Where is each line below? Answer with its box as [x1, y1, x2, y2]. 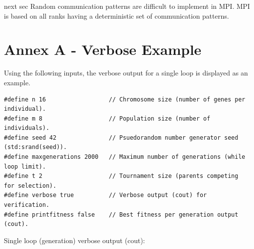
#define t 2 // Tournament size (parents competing [4, 173, 238, 180]
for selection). [4, 182, 57, 189]
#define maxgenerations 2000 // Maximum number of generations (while [4, 153, 245, 161]
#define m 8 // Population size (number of [4, 115, 211, 122]
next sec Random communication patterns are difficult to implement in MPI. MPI [4, 1, 250, 11]
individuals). [4, 124, 50, 132]
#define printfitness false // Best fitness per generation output [4, 211, 238, 218]
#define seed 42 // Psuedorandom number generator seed [4, 134, 238, 141]
